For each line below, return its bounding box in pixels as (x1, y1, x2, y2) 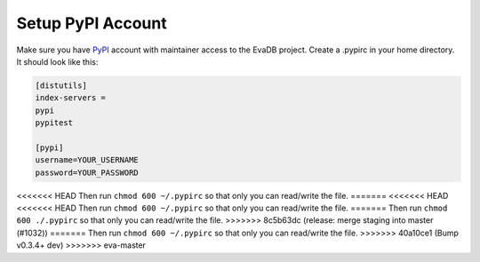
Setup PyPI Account (16, 13, 168, 33)
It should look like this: (16, 56, 99, 67)
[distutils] (35, 80, 88, 91)
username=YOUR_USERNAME (35, 155, 140, 165)
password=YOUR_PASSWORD (35, 167, 140, 178)
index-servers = (35, 93, 107, 103)
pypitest (35, 118, 74, 128)
